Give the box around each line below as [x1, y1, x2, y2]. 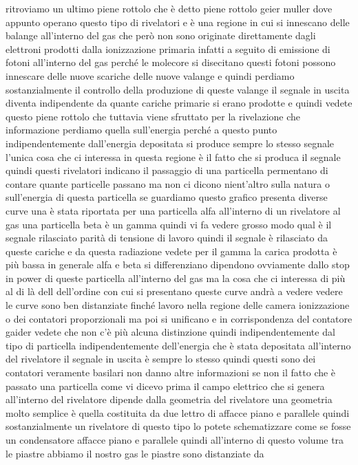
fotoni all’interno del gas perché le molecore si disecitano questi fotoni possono [6, 55, 336, 69]
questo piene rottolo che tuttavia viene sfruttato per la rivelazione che [6, 109, 301, 123]
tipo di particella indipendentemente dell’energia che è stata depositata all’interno [6, 338, 351, 352]
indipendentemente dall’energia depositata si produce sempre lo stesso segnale [6, 136, 335, 150]
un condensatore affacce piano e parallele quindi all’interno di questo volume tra [6, 433, 344, 446]
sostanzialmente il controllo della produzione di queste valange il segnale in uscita [6, 82, 350, 96]
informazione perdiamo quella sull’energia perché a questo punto [6, 122, 277, 137]
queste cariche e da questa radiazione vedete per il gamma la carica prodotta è [6, 244, 337, 258]
